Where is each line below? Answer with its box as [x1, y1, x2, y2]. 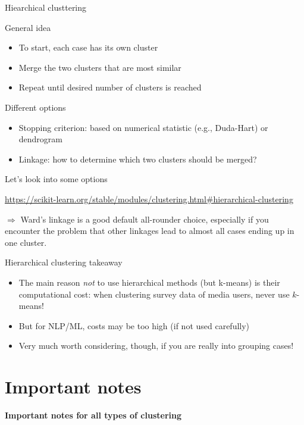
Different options [5, 101, 66, 113]
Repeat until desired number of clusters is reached [18, 81, 202, 93]
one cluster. [5, 236, 47, 248]
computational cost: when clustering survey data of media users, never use [18, 287, 290, 300]
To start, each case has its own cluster [18, 41, 158, 54]
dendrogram [18, 133, 63, 145]
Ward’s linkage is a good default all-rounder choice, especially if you [20, 212, 269, 225]
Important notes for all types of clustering [5, 409, 182, 421]
